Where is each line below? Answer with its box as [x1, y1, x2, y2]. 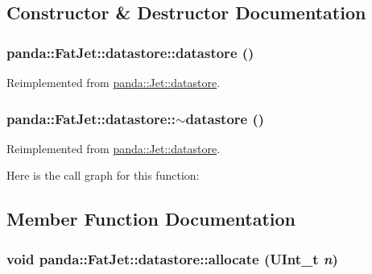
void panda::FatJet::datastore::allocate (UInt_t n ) [6, 248, 338, 268]
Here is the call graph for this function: [6, 167, 200, 184]
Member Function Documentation [6, 206, 296, 231]
